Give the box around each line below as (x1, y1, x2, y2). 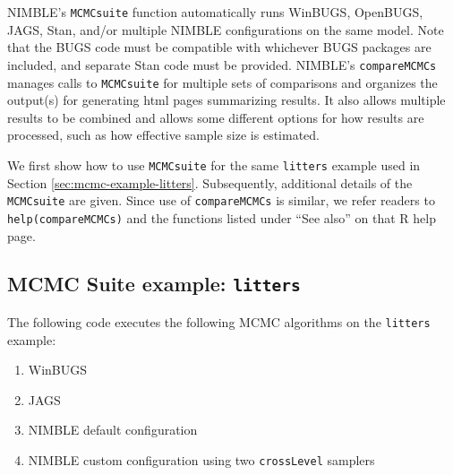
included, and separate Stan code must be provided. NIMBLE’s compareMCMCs (7, 55, 437, 73)
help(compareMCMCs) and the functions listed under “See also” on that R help (7, 208, 436, 227)
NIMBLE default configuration (28, 420, 198, 439)
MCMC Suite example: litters (7, 270, 301, 298)
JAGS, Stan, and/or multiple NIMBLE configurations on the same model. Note (7, 20, 444, 39)
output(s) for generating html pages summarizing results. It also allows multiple (7, 91, 446, 109)
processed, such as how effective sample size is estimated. (7, 125, 320, 144)
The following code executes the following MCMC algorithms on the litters (7, 312, 431, 331)
